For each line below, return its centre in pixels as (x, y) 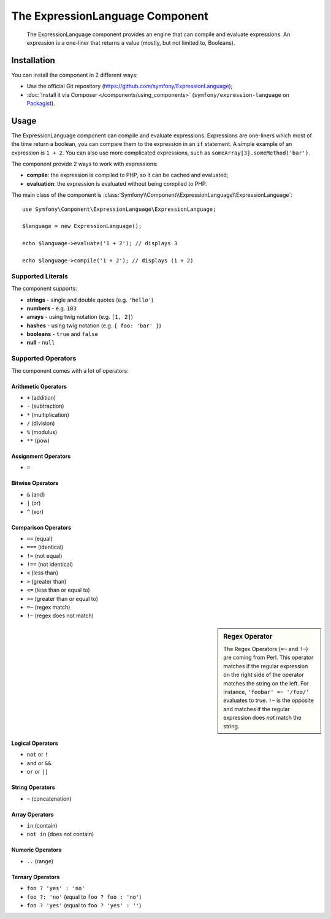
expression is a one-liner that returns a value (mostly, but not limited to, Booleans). (131, 42)
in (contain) (42, 825)
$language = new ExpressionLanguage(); (82, 226)
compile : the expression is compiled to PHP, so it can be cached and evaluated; (127, 175)
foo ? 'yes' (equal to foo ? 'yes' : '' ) (84, 905)
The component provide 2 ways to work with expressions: (85, 164)
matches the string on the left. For (266, 683)
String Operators (33, 787)
